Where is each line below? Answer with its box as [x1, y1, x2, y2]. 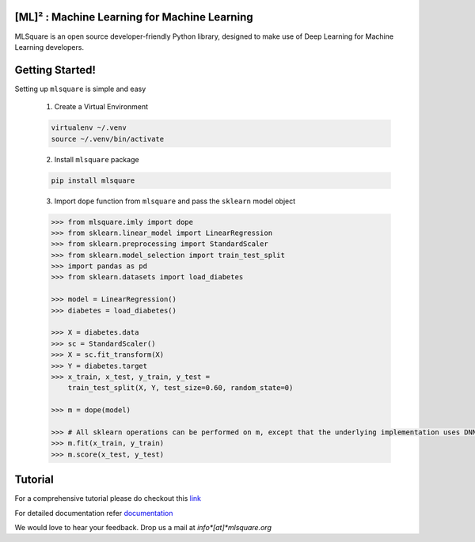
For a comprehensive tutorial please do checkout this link [14, 494, 202, 503]
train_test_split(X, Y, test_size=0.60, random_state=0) [67, 384, 294, 392]
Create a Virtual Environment [54, 102, 149, 112]
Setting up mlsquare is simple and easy [14, 84, 146, 93]
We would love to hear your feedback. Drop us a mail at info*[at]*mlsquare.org [14, 523, 272, 532]
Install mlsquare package [54, 154, 139, 164]
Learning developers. [14, 42, 85, 51]
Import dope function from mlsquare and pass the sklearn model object [54, 196, 296, 206]
